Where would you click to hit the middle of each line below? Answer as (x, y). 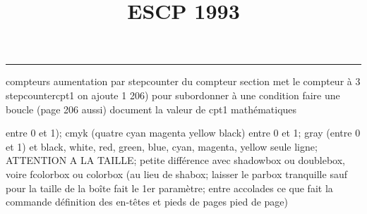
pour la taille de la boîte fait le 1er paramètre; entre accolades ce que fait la (169, 188)
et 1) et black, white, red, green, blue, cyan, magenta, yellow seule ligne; (162, 146)
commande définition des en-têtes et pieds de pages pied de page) (147, 202)
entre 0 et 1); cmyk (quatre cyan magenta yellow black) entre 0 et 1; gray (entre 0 (183, 133)
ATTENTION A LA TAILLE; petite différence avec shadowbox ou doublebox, (175, 160)
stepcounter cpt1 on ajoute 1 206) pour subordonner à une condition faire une (173, 95)
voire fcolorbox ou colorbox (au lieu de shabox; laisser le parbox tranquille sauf (176, 174)
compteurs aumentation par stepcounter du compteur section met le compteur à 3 (183, 81)
